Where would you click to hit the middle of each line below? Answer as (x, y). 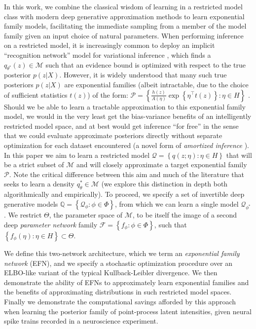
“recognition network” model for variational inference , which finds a (108, 55)
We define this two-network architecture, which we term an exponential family (122, 253)
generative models (31, 203)
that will (239, 155)
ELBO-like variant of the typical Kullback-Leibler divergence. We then (111, 273)
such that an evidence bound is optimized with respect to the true (146, 64)
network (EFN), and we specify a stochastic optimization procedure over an (118, 263)
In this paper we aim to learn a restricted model (77, 155)
